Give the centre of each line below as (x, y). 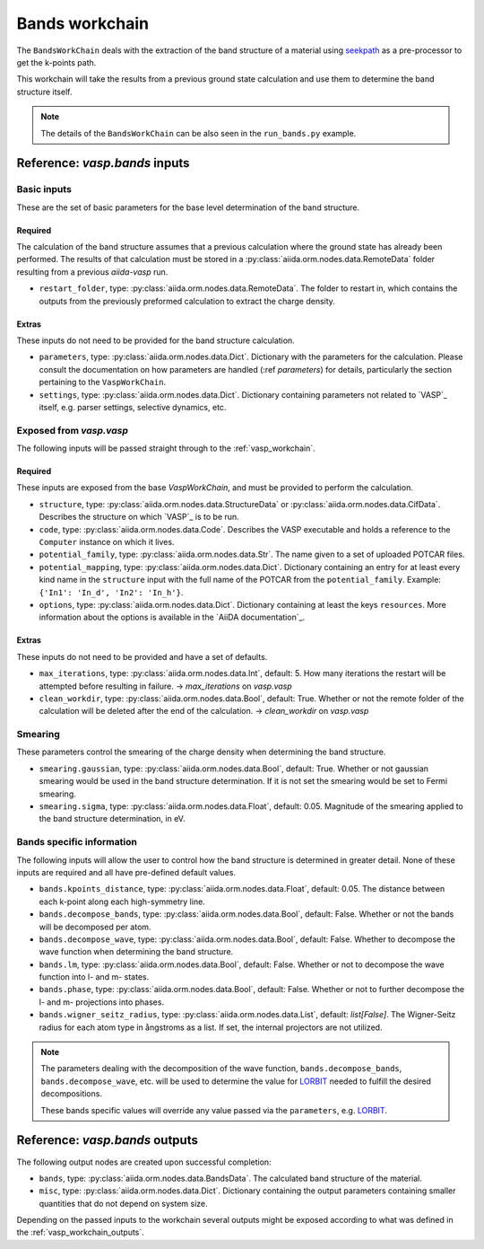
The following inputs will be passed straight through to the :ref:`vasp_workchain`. (166, 448)
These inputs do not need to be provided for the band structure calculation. (156, 340)
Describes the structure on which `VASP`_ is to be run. (139, 517)
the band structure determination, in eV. (112, 819)
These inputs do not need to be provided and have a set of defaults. (142, 656)
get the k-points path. (56, 62)
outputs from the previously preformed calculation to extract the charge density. (187, 301)
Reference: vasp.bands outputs (108, 1140)
